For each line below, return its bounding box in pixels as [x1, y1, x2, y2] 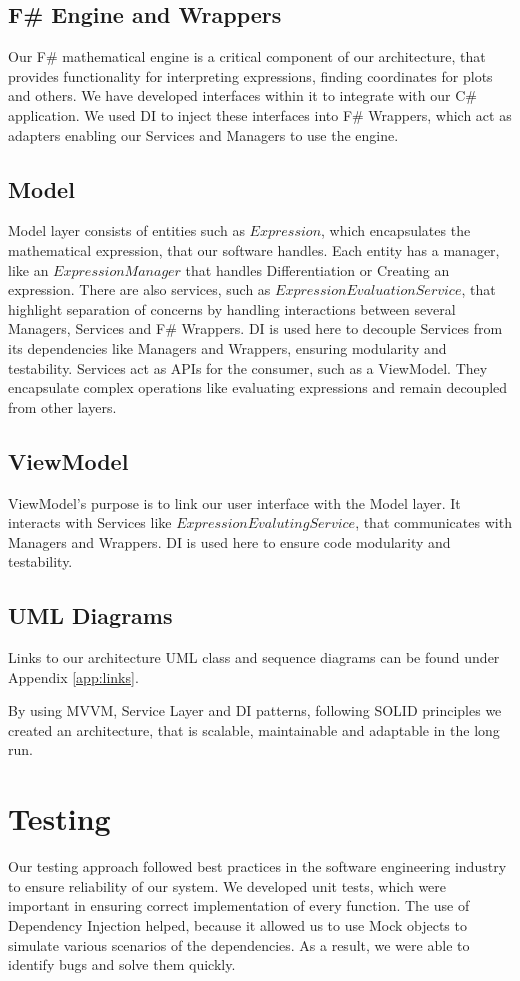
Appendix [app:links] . [8, 666, 139, 687]
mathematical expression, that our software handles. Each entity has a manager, [8, 239, 500, 260]
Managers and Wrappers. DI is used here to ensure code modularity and [8, 531, 451, 552]
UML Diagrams [8, 600, 173, 631]
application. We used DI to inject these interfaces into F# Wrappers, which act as [8, 104, 512, 125]
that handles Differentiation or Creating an [185, 259, 450, 280]
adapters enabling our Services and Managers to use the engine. [8, 124, 399, 145]
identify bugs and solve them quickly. [8, 954, 236, 975]
